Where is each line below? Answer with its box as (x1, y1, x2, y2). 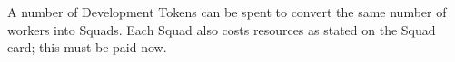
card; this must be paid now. (7, 38, 167, 57)
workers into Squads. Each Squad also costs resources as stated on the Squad (7, 20, 436, 39)
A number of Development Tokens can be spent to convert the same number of (7, 3, 447, 21)
